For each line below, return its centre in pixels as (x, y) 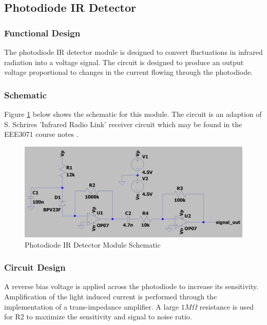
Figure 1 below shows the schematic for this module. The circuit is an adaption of (133, 114)
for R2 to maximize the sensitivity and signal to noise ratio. (98, 317)
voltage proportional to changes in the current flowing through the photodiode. (129, 72)
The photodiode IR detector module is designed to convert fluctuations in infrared (133, 52)
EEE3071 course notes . (41, 134)
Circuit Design (35, 267)
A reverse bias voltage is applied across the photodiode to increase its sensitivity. (131, 286)
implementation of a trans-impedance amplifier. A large (92, 306)
